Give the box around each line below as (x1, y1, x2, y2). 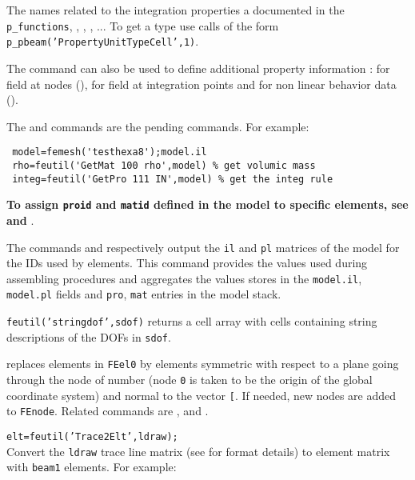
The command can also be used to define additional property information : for (6, 59, 390, 76)
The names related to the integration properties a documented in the (6, 2, 345, 18)
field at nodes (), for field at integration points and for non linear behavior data (6, 75, 397, 92)
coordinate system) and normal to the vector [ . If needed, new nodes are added (6, 386, 397, 403)
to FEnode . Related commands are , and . (6, 402, 209, 419)
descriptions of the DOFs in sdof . (6, 328, 171, 345)
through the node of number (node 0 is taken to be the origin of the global (6, 371, 373, 388)
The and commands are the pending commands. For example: (6, 118, 309, 134)
